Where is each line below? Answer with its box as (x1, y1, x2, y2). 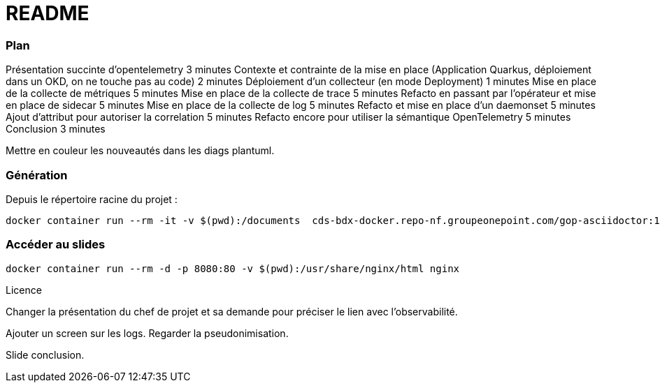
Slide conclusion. (6, 348, 85, 361)
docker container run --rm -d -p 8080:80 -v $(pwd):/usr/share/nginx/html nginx (6, 262, 460, 274)
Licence (6, 283, 42, 296)
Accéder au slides (6, 237, 106, 252)
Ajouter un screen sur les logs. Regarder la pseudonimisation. (6, 327, 289, 339)
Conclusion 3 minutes (6, 123, 106, 135)
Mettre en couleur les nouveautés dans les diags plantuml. (6, 144, 275, 157)
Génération (6, 167, 68, 182)
